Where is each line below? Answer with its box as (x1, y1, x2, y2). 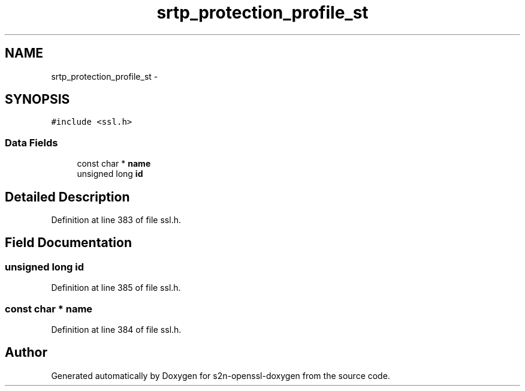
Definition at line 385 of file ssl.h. (51, 282, 181, 293)
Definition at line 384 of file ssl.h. (51, 324, 182, 335)
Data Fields (5, 136, 58, 149)
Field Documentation (5, 235, 132, 251)
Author (5, 345, 47, 360)
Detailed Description (5, 189, 130, 204)
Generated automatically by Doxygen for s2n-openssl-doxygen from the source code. (51, 370, 390, 381)
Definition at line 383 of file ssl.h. (51, 215, 181, 225)
